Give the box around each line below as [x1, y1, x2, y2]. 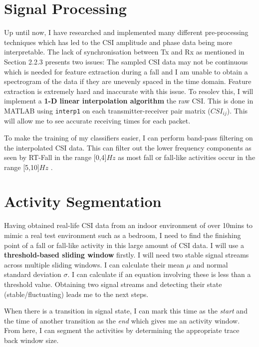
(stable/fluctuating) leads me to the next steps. [4, 288, 149, 299]
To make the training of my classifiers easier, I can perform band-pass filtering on [4, 132, 253, 142]
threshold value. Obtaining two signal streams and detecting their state [4, 278, 222, 289]
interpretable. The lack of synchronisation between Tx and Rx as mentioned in [4, 46, 245, 57]
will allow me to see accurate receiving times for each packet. [4, 115, 191, 126]
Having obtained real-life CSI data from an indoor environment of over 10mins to [4, 220, 253, 230]
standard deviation [4, 269, 61, 279]
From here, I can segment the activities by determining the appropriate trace [4, 325, 240, 335]
